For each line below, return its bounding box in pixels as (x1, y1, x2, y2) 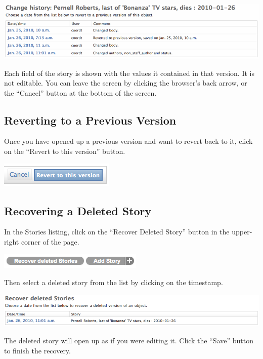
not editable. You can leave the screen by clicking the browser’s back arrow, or (4, 77, 247, 88)
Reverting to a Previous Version (4, 112, 177, 128)
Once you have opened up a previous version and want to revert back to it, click (4, 136, 253, 146)
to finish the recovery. (4, 345, 71, 355)
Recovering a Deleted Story (4, 203, 152, 218)
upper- (232, 226, 252, 237)
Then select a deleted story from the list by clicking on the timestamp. (4, 277, 223, 288)
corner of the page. (21, 236, 79, 247)
